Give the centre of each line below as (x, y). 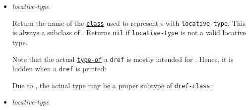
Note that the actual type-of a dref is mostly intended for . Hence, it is (123, 59)
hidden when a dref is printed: (59, 69)
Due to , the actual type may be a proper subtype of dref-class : (112, 85)
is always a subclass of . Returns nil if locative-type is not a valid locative (129, 32)
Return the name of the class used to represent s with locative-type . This (129, 23)
